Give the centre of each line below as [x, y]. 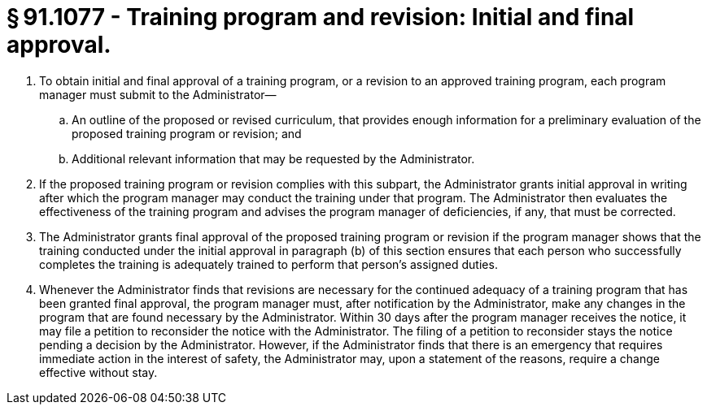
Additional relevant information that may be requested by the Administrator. [273, 158]
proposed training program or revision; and [187, 133]
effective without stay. [98, 372]
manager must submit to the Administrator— [158, 94]
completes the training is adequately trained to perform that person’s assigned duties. [268, 264]
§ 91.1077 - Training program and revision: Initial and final [321, 17]
